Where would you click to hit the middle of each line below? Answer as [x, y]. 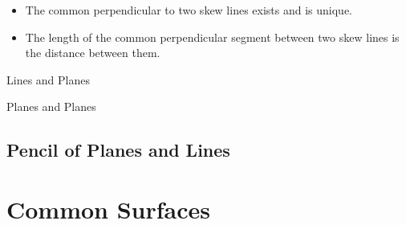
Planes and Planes [51, 106]
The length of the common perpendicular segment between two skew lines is [212, 37]
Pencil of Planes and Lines [118, 150]
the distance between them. [93, 53]
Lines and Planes [48, 79]
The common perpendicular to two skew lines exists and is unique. [189, 10]
